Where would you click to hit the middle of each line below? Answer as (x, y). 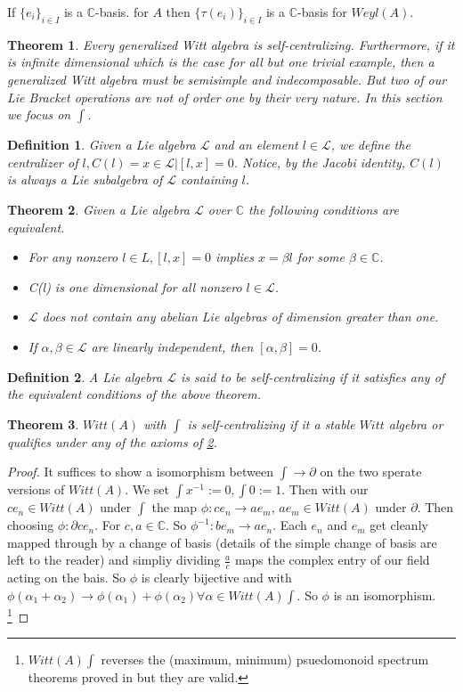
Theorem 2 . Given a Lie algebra (98, 209)
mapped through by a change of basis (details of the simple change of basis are (222, 542)
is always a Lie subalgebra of (85, 179)
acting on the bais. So (67, 578)
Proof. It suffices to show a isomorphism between (140, 472)
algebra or (416, 423)
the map (175, 507)
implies (235, 257)
